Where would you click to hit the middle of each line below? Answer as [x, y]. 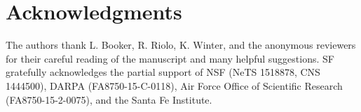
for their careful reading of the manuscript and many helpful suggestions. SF [170, 58]
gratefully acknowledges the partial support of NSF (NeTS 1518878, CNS [163, 72]
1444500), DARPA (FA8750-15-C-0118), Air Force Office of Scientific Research [174, 85]
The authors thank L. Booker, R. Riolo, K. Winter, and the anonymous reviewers [181, 45]
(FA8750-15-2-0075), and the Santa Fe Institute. [109, 99]
